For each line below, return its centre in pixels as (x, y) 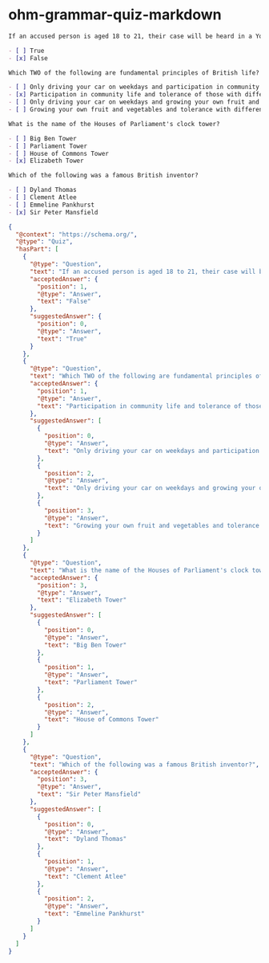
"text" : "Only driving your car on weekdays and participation (152, 451)
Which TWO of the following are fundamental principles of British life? (134, 73)
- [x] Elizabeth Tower (46, 161)
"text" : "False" (64, 302)
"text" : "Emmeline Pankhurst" (94, 914)
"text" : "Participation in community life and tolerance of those (150, 406)
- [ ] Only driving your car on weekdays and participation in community (134, 87)
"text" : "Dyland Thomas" (85, 839)
